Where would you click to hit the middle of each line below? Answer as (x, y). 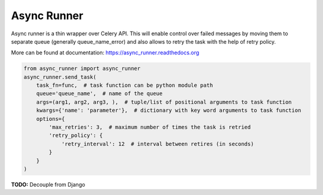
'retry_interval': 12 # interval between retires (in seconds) (158, 144)
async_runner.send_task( (60, 77)
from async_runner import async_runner (82, 68)
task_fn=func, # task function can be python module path (125, 86)
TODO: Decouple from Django (48, 184)
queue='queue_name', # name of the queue (99, 94)
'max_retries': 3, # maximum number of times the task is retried (150, 127)
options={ (51, 119)
